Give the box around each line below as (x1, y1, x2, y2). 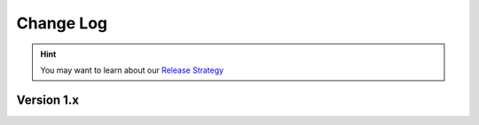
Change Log (16, 13, 108, 33)
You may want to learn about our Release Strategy (40, 65, 224, 75)
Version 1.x (16, 92, 80, 107)
